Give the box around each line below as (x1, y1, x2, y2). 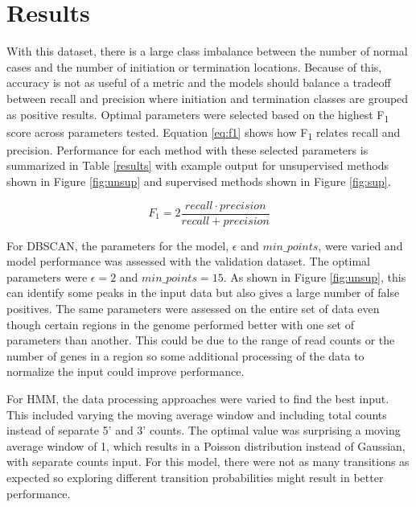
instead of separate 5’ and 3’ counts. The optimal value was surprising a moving (6, 422, 401, 439)
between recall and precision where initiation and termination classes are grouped (6, 89, 409, 106)
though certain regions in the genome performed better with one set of (6, 315, 355, 332)
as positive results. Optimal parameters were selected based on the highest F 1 (6, 105, 389, 125)
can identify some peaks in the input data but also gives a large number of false (6, 284, 400, 301)
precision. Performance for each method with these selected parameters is (6, 141, 369, 158)
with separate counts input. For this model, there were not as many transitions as (6, 453, 410, 470)
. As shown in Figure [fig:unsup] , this (223, 268, 406, 285)
